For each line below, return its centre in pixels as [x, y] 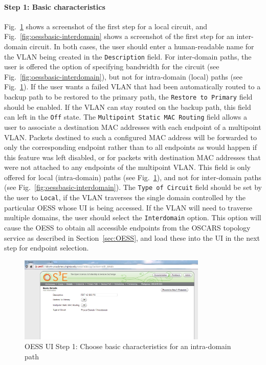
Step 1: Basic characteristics [55, 6]
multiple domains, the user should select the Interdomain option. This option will [133, 217]
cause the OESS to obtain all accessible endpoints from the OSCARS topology [127, 228]
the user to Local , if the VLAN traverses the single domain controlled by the [125, 197]
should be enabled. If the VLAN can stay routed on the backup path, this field [128, 107]
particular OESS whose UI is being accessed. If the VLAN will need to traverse [128, 207]
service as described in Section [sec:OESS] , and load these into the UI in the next [132, 237]
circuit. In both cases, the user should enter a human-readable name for [142, 46]
